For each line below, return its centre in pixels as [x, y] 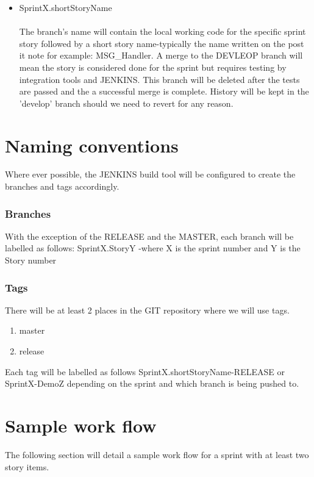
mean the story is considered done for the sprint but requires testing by [153, 67]
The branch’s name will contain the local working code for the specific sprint [162, 31]
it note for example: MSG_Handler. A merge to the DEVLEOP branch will [161, 55]
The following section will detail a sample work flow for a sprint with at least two [157, 454]
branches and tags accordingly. [62, 186]
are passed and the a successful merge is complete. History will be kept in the [164, 91]
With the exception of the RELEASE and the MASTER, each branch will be [149, 236]
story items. [27, 466]
